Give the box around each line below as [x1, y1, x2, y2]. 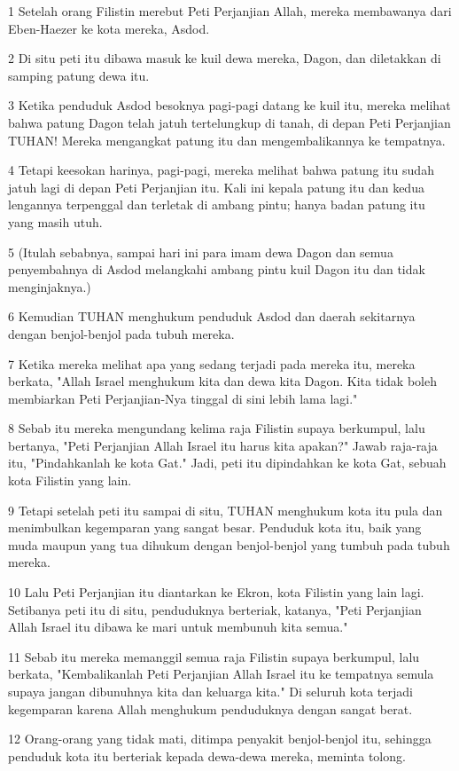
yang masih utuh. [8, 212, 103, 231]
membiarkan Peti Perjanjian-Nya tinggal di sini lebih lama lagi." [8, 389, 358, 407]
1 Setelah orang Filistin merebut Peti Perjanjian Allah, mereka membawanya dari [8, 2, 452, 20]
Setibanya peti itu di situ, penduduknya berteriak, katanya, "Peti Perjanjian [8, 600, 422, 618]
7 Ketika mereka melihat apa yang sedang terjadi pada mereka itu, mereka [8, 354, 416, 373]
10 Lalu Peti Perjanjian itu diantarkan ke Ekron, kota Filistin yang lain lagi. [8, 583, 424, 602]
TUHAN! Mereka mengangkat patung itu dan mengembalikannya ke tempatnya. [8, 130, 446, 149]
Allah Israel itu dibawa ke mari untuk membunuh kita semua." [8, 618, 348, 636]
